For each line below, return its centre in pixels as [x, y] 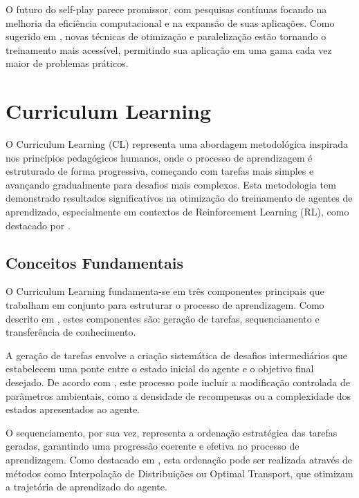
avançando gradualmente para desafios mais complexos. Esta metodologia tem [171, 184]
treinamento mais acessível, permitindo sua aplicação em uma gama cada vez [169, 49]
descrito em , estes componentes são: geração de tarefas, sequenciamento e [163, 318]
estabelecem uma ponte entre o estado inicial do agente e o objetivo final [160, 368]
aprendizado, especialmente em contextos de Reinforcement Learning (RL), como [177, 212]
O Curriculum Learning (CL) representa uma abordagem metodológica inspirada [177, 144]
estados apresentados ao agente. [73, 409]
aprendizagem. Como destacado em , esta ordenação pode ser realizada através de [179, 459]
